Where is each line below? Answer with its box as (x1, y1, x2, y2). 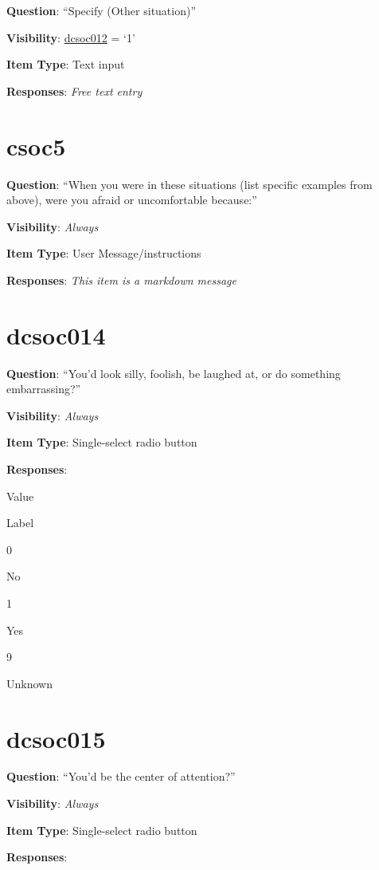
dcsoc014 (6, 318, 106, 351)
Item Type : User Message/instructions (6, 245, 201, 262)
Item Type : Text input (6, 56, 125, 73)
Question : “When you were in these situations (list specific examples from (6, 175, 373, 192)
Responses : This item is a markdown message (6, 271, 236, 288)
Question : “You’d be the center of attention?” (6, 768, 236, 785)
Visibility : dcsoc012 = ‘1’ (6, 29, 135, 45)
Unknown (6, 675, 53, 691)
